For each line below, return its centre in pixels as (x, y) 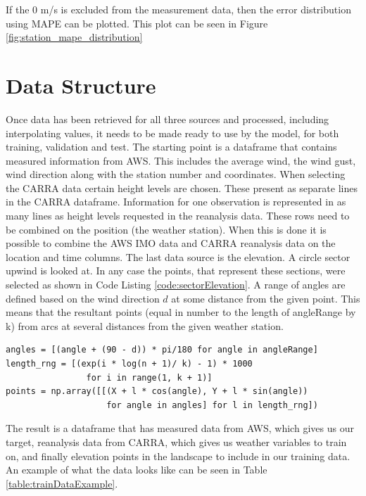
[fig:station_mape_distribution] (74, 37)
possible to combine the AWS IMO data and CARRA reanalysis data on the (171, 243)
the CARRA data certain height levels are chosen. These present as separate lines (182, 187)
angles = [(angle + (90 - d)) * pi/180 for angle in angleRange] (162, 350)
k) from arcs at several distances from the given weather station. (145, 325)
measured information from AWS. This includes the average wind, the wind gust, (181, 160)
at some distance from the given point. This (266, 298)
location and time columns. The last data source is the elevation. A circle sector (178, 256)
